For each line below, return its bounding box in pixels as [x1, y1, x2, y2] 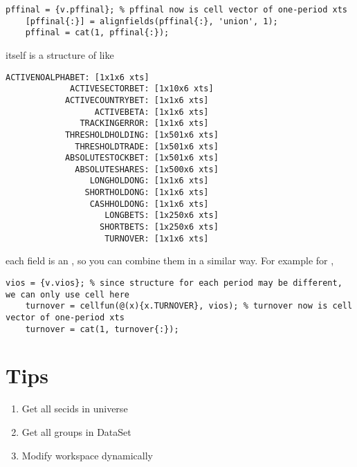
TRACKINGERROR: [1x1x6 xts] [80, 118, 209, 129]
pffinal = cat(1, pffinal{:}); [25, 28, 170, 38]
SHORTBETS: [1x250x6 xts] [100, 222, 219, 232]
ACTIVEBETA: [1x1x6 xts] [94, 107, 209, 117]
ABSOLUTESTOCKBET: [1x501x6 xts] [64, 153, 219, 163]
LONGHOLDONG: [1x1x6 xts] [89, 176, 209, 186]
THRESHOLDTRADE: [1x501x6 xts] [75, 141, 219, 152]
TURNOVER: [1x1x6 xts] [104, 233, 209, 244]
